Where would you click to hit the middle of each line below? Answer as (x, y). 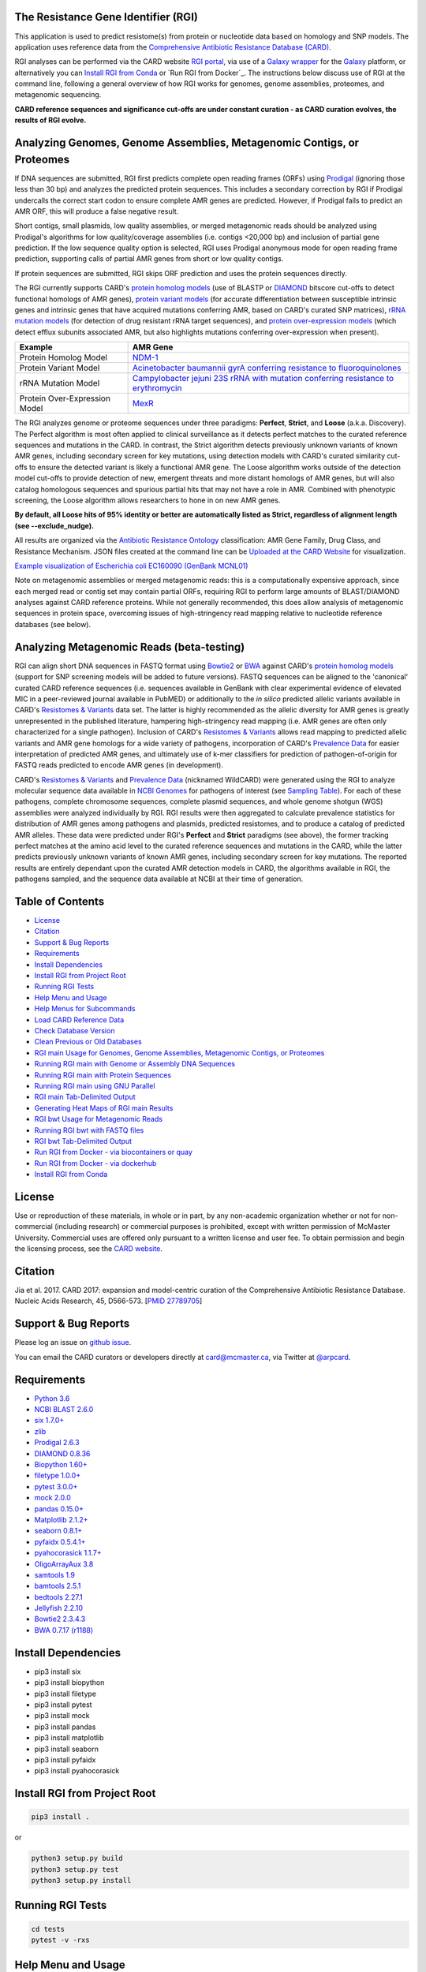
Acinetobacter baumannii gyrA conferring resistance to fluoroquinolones (267, 368)
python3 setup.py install (81, 1880)
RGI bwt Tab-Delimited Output (83, 1141)
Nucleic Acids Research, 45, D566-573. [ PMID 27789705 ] (108, 1301)
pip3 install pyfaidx (65, 1760)
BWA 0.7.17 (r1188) (64, 1630)
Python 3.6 (52, 1398)
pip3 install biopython (69, 1683)
